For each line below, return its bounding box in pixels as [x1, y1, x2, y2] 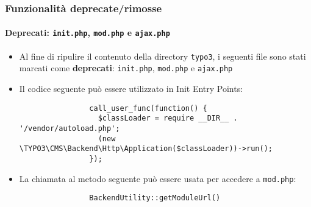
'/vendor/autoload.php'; [19, 124, 120, 133]
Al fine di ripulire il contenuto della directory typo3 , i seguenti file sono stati [19, 49, 306, 62]
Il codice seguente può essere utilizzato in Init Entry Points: [19, 82, 243, 95]
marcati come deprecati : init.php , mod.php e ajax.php [19, 61, 233, 74]
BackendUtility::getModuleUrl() [89, 194, 221, 203]
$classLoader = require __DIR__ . [98, 114, 238, 123]
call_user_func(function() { [89, 103, 207, 113]
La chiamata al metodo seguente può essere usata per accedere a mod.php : [19, 172, 296, 184]
